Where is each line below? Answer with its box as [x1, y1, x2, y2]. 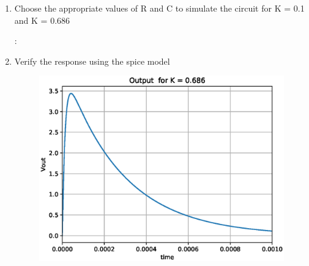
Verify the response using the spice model [14, 54, 170, 67]
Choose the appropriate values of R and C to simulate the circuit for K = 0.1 [14, 2, 305, 14]
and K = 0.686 [14, 13, 70, 26]
